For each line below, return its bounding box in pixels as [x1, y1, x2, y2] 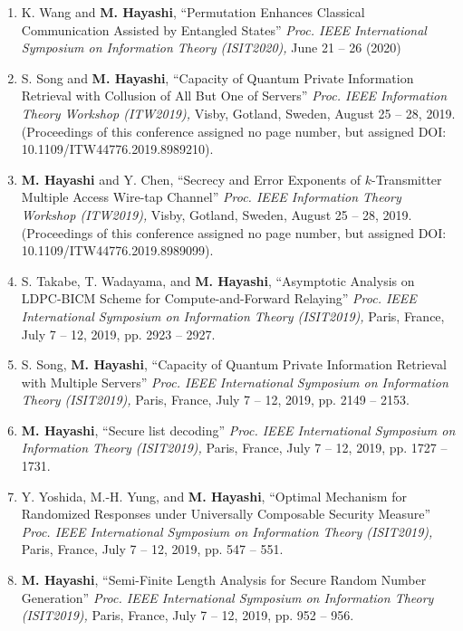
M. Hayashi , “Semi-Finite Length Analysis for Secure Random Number [21, 570, 427, 589]
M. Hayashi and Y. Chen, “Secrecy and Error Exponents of [21, 169, 362, 188]
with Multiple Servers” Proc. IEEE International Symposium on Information [21, 372, 449, 391]
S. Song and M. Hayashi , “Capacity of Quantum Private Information [21, 68, 414, 87]
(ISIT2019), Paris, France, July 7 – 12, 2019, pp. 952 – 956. [21, 606, 354, 625]
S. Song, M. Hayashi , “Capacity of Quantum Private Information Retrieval [21, 355, 447, 374]
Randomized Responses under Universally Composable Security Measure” [21, 504, 431, 523]
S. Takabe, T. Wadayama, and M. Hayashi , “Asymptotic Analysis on [21, 271, 415, 290]
